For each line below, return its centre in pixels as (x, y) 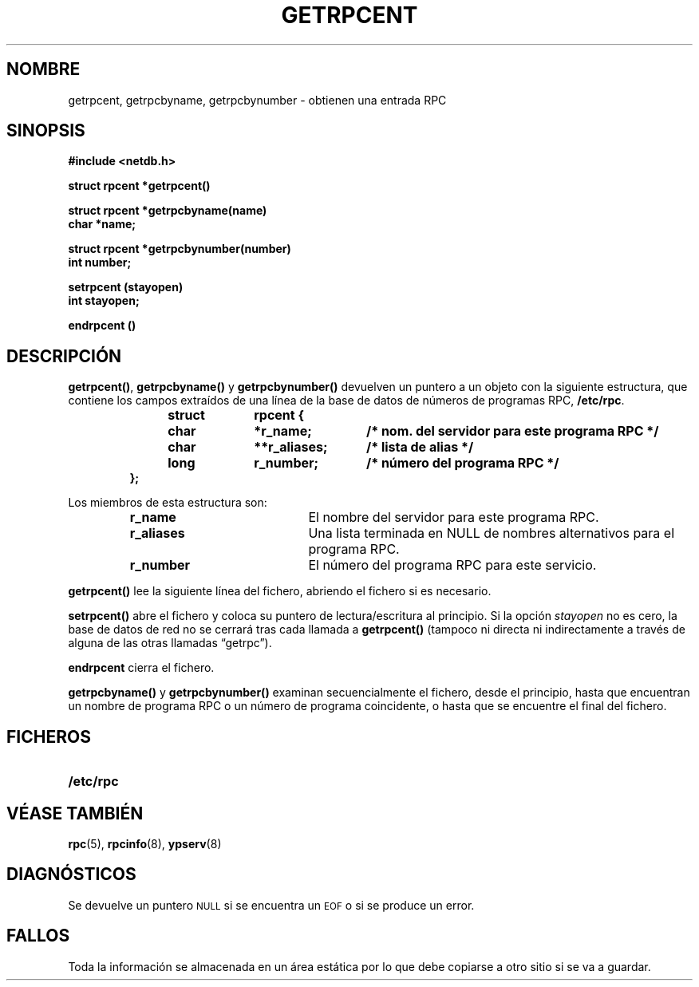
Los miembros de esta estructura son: (168, 503)
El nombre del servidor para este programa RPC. (454, 517)
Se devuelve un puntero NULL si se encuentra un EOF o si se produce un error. (271, 905)
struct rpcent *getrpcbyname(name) (168, 211)
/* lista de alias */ (420, 447)
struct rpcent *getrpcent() (139, 186)
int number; (100, 263)
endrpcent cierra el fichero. (141, 668)
